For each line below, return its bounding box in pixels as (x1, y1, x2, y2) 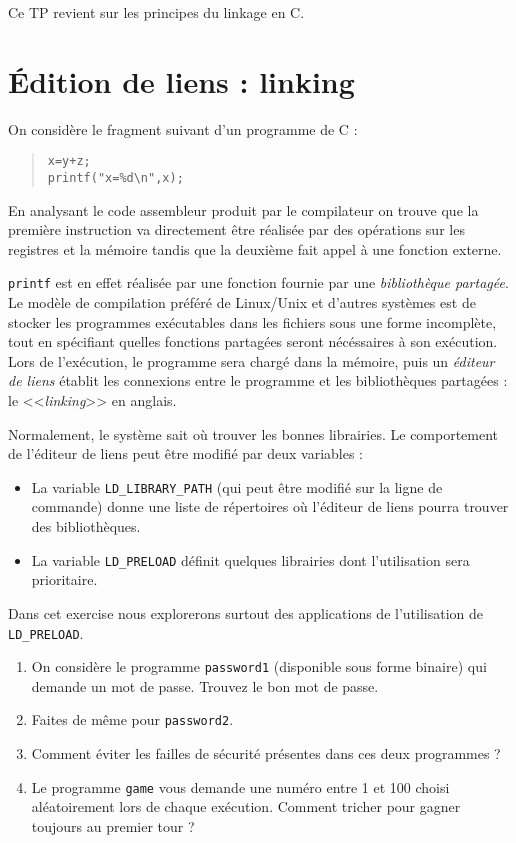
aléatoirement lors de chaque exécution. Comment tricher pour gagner (31, 796, 461, 817)
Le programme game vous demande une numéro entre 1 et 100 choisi (31, 776, 450, 797)
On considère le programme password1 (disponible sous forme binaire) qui (31, 656, 487, 677)
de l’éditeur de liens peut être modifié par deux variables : (8, 443, 363, 464)
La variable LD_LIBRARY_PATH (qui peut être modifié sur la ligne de (31, 476, 443, 497)
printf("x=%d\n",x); (47, 170, 184, 185)
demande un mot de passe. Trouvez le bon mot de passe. (31, 675, 379, 696)
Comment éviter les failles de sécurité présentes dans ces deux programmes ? (31, 743, 501, 764)
